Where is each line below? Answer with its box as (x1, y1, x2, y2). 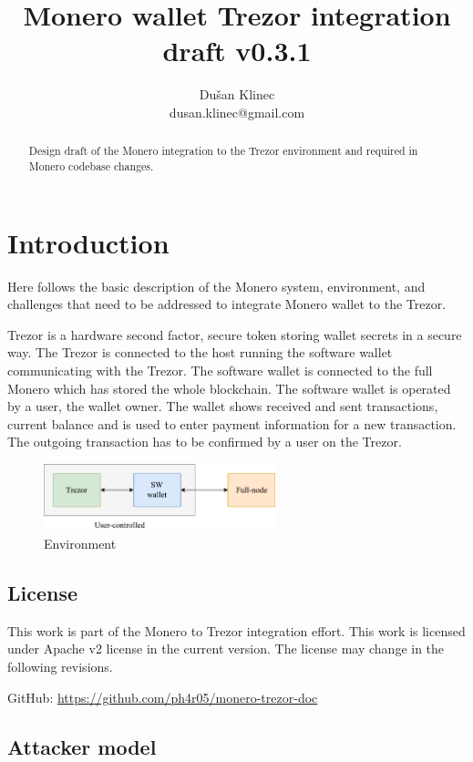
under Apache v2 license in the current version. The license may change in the (7, 639, 445, 658)
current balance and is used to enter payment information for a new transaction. (7, 414, 457, 433)
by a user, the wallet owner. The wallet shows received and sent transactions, (7, 396, 438, 416)
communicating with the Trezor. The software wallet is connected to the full (7, 360, 433, 379)
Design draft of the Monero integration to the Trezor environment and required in (28, 143, 418, 159)
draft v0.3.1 (162, 32, 312, 69)
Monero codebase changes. (28, 158, 154, 173)
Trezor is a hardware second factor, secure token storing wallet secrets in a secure (7, 324, 462, 344)
